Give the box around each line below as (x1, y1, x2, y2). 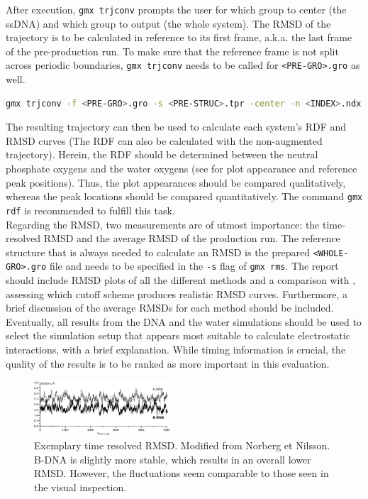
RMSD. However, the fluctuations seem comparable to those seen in (34, 466, 329, 481)
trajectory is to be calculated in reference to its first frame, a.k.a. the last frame (6, 30, 352, 45)
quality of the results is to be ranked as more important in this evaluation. (6, 356, 330, 371)
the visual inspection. (34, 479, 127, 494)
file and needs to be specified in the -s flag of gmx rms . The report (49, 258, 339, 273)
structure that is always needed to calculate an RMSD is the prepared (6, 244, 311, 259)
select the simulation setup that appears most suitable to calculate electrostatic (6, 328, 350, 343)
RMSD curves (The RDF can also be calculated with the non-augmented (6, 133, 323, 148)
